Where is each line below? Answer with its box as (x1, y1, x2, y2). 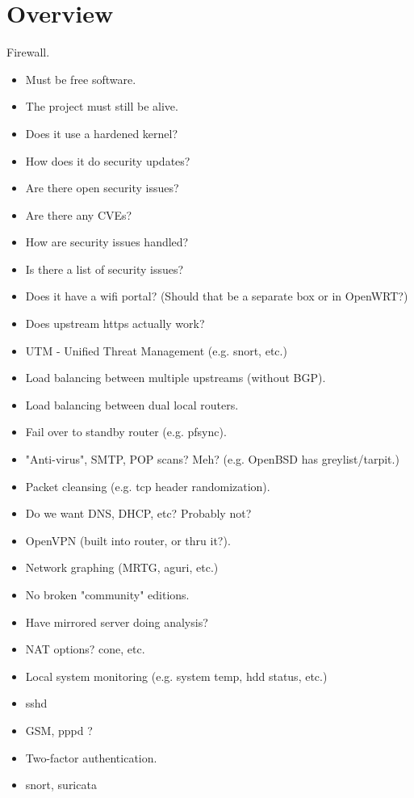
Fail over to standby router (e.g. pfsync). (25, 423, 227, 440)
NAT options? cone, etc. (25, 640, 145, 657)
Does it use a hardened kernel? (25, 124, 178, 141)
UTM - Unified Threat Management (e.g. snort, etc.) (25, 342, 287, 359)
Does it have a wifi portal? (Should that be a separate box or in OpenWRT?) (25, 288, 408, 304)
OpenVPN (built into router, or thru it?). (25, 531, 231, 548)
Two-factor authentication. (25, 749, 157, 766)
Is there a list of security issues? (25, 260, 184, 277)
